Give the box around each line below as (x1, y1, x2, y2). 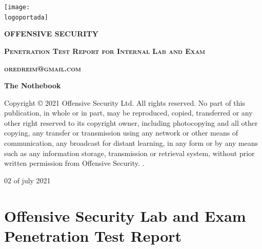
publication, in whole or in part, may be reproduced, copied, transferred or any (4, 107, 253, 118)
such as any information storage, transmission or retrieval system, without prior (4, 147, 255, 158)
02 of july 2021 (4, 175, 51, 185)
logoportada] (4, 13, 48, 21)
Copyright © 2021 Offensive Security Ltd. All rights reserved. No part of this (4, 97, 245, 108)
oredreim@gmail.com (4, 63, 81, 73)
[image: (4, 4, 30, 11)
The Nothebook (4, 80, 61, 91)
